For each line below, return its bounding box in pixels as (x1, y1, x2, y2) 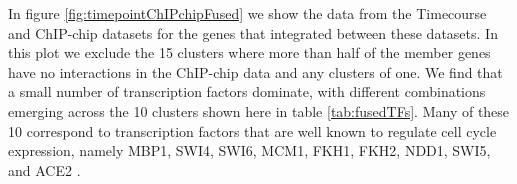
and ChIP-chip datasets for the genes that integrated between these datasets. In (8, 22, 498, 43)
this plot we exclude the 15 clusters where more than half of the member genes (8, 42, 491, 63)
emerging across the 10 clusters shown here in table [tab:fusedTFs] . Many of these (8, 100, 510, 121)
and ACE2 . (8, 159, 81, 180)
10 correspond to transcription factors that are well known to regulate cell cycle (8, 120, 497, 141)
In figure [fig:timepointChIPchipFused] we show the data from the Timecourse (8, 3, 487, 23)
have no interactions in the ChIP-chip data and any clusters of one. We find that (8, 61, 503, 82)
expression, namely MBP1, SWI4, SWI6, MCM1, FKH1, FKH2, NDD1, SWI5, (8, 140, 491, 161)
